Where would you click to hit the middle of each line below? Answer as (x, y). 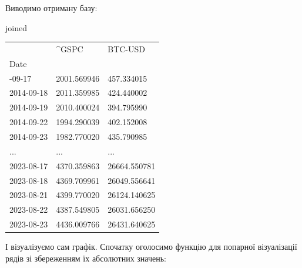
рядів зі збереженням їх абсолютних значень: (86, 258)
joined (16, 27)
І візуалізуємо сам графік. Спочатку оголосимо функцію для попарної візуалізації (151, 247)
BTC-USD (127, 48)
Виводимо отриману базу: (51, 8)
